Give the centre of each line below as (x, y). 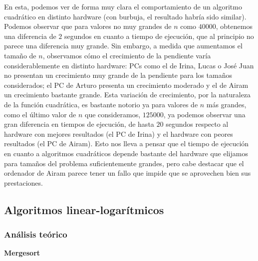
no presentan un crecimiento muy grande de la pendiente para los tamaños (118, 75)
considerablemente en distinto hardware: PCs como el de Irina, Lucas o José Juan (129, 65)
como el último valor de (40, 114)
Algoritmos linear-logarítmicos (84, 209)
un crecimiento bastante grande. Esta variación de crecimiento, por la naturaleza (128, 95)
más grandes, (226, 104)
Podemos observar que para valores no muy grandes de (88, 26)
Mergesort (22, 253)
